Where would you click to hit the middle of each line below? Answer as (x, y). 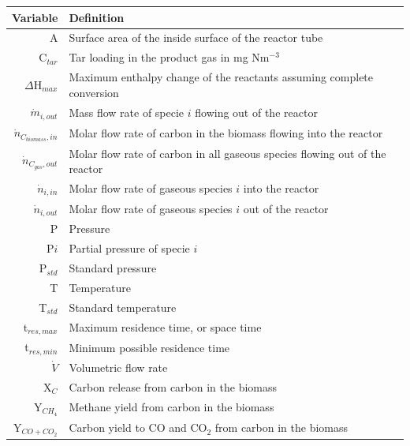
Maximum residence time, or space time (165, 327)
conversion (94, 92)
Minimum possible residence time (149, 347)
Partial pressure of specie (129, 248)
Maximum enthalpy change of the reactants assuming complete (221, 77)
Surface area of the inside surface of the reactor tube (196, 37)
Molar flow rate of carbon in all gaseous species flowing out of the (227, 153)
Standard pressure (113, 268)
